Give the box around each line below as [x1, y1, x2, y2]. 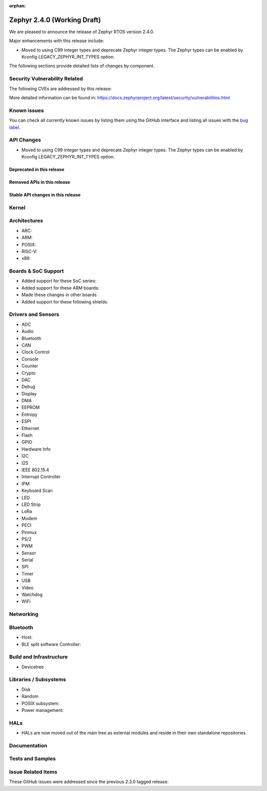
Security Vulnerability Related [9, 75, 84, 82]
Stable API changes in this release [9, 192, 81, 198]
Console [21, 356, 39, 362]
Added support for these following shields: [21, 298, 108, 304]
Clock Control [21, 349, 49, 355]
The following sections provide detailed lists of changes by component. [9, 63, 155, 69]
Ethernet [21, 425, 39, 431]
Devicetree [21, 664, 44, 670]
